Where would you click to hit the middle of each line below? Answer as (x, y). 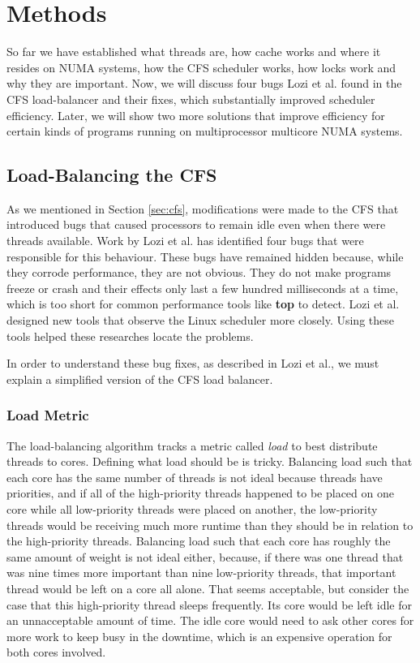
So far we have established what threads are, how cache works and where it (194, 52)
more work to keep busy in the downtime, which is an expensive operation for (199, 636)
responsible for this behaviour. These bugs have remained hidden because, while (205, 256)
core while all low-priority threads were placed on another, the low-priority (192, 509)
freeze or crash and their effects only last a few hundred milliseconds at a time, (203, 288)
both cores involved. (56, 652)
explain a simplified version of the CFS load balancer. (140, 379)
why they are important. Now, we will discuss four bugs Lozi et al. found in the (204, 83)
